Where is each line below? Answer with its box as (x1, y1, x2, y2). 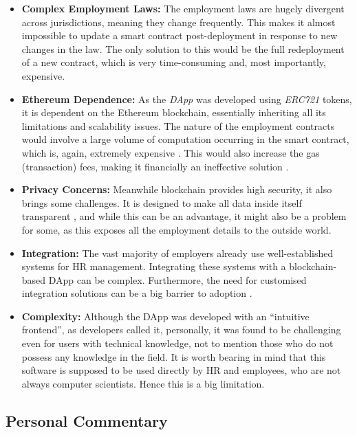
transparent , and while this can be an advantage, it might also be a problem (21, 209, 347, 223)
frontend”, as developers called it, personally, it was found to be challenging (21, 322, 341, 337)
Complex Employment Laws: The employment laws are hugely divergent (21, 1, 345, 15)
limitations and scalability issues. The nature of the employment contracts (21, 118, 335, 133)
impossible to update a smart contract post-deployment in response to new (21, 28, 338, 43)
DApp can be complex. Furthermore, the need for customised (48, 272, 307, 287)
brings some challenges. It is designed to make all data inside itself (21, 195, 302, 210)
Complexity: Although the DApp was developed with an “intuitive (21, 309, 310, 323)
